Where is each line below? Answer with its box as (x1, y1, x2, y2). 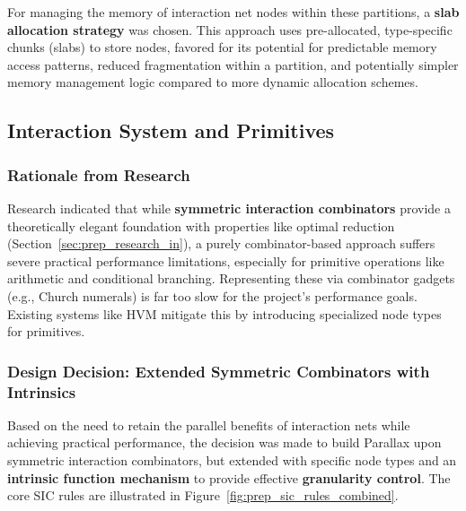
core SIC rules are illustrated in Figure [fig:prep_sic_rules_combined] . (7, 486, 399, 505)
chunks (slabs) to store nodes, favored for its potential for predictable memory (7, 38, 437, 56)
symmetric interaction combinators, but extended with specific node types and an (7, 451, 457, 470)
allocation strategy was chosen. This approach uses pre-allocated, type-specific (7, 20, 453, 39)
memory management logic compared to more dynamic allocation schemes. (7, 73, 418, 91)
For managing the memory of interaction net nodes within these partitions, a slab (7, 3, 460, 21)
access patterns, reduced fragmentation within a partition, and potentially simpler (7, 55, 459, 74)
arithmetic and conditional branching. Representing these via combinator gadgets (7, 269, 455, 288)
